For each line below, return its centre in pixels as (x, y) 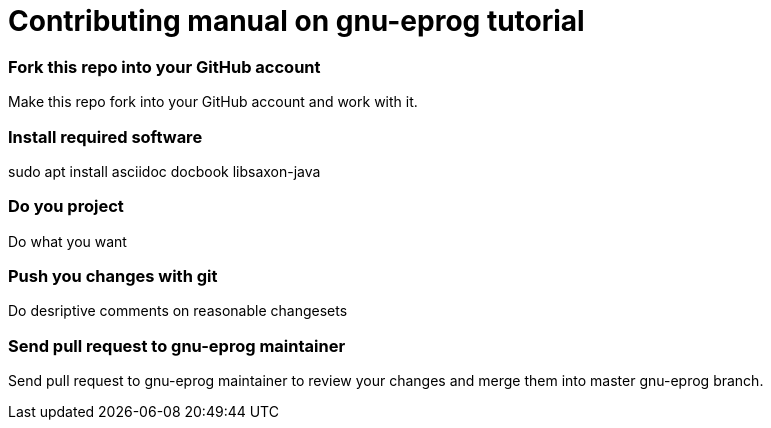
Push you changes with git (113, 276)
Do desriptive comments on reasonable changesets (178, 311)
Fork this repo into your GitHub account (164, 66)
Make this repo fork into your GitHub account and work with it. (213, 102)
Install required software (105, 136)
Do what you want (67, 241)
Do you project (66, 206)
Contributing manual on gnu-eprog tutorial (296, 21)
